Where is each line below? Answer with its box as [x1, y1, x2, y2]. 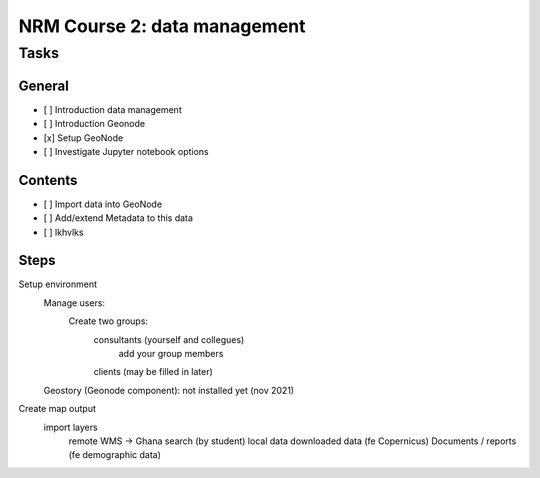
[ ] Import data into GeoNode [43, 198, 163, 210]
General [18, 77, 70, 94]
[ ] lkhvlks [43, 226, 84, 238]
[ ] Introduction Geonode [43, 118, 145, 130]
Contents [18, 171, 78, 189]
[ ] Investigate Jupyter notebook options [43, 145, 209, 157]
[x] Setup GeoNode [43, 131, 124, 144]
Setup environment [18, 278, 97, 290]
